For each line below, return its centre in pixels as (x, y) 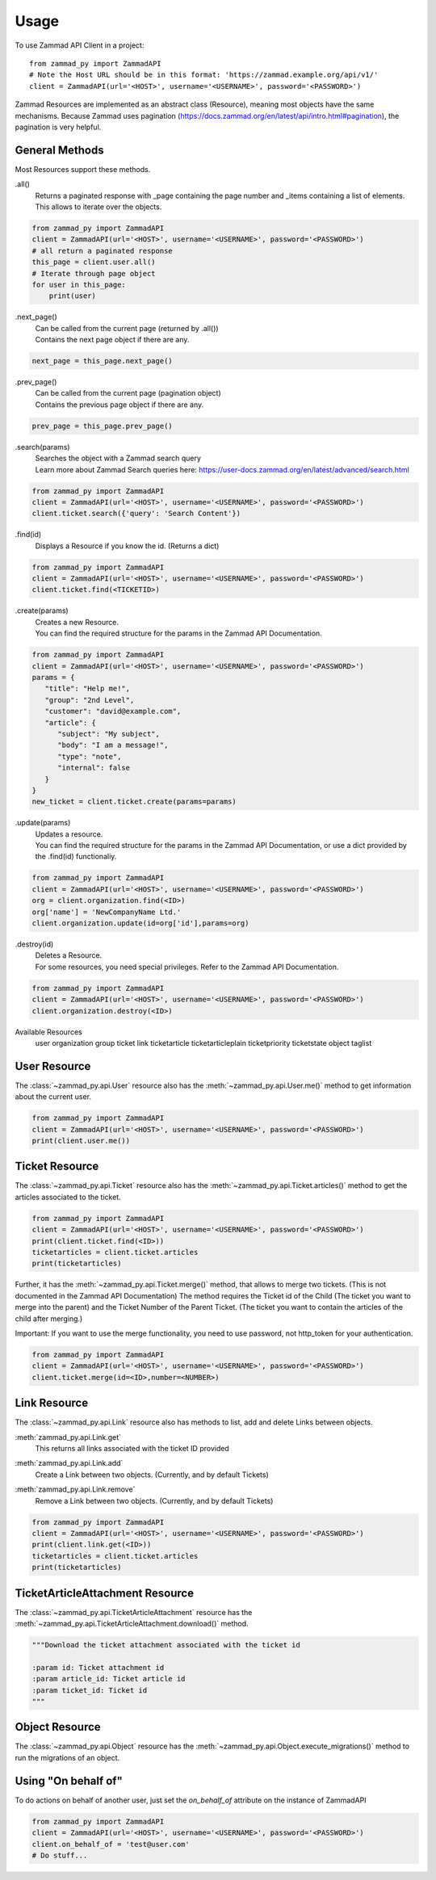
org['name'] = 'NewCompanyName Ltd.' (107, 912)
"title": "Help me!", (88, 689)
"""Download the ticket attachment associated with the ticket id (166, 1645)
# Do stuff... (60, 1855)
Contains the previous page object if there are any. (119, 405)
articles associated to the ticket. (68, 1197)
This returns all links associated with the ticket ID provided (132, 1448)
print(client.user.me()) (81, 1140)
